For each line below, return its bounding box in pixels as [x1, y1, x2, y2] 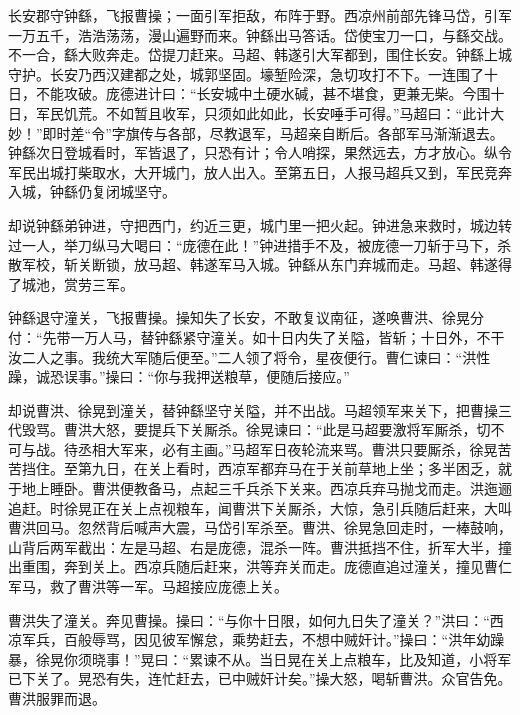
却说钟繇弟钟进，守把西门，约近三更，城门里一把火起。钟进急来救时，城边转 [8, 214, 512, 235]
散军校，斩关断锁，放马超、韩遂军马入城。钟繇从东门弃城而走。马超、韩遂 [8, 254, 498, 275]
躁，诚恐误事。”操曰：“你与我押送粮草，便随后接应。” [8, 366, 350, 387]
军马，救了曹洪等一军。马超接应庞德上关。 [8, 576, 288, 597]
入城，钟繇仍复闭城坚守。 [8, 181, 176, 202]
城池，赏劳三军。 [21, 273, 134, 294]
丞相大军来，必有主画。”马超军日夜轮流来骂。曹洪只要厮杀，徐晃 [77, 438, 498, 459]
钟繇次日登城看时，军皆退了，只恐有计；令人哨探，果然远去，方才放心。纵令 [8, 142, 512, 163]
